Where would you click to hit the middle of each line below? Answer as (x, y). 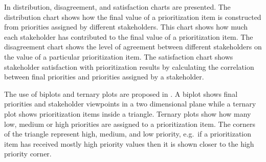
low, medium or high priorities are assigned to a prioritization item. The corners (130, 124)
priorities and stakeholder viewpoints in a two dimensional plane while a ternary (130, 104)
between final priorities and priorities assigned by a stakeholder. (104, 77)
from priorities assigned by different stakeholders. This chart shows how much (126, 27)
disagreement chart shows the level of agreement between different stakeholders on (133, 47)
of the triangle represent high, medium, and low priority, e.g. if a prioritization (128, 134)
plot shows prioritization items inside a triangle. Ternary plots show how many (128, 113)
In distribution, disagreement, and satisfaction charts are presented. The (117, 7)
